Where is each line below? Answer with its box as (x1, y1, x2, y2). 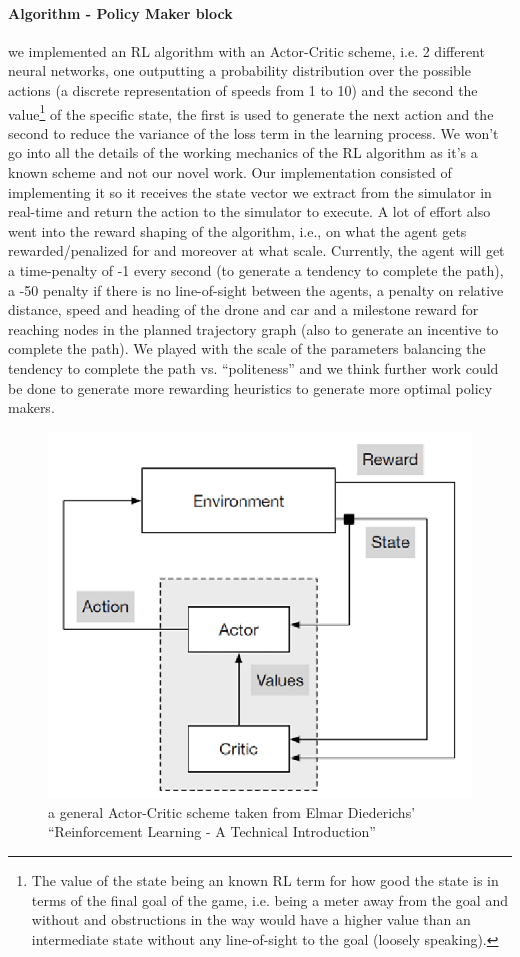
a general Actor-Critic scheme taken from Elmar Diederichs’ (48, 801, 416, 822)
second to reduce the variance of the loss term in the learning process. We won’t (8, 122, 499, 143)
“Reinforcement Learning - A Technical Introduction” (48, 821, 376, 842)
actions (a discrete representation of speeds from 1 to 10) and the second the (8, 79, 478, 100)
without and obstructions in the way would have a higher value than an (31, 909, 471, 930)
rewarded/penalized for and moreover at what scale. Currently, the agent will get (8, 240, 505, 261)
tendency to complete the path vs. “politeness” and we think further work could (8, 357, 499, 378)
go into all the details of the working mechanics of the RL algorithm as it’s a (8, 142, 478, 163)
